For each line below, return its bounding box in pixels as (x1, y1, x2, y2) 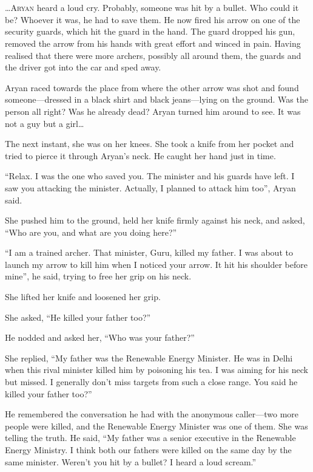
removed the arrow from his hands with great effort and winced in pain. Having (5, 36, 301, 49)
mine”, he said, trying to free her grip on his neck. (5, 270, 192, 282)
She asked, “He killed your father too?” (5, 310, 151, 323)
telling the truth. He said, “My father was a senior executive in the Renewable (5, 431, 296, 444)
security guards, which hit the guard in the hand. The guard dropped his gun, (5, 25, 295, 38)
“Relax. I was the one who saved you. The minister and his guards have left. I (5, 169, 295, 182)
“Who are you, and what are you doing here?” (5, 225, 177, 238)
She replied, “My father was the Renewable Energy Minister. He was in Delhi (5, 351, 293, 364)
